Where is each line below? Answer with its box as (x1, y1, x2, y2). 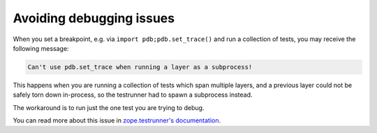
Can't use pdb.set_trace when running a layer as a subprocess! (27, 63, 253, 71)
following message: (13, 44, 69, 52)
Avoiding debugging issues (13, 10, 175, 26)
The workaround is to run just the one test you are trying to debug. (13, 103, 205, 111)
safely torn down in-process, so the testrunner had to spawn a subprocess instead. (13, 91, 253, 99)
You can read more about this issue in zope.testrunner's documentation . (13, 116, 221, 125)
